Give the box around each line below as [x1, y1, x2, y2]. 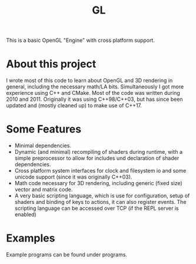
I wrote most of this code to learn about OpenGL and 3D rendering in [6, 77, 173, 84]
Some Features [6, 123, 81, 136]
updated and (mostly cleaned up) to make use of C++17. [6, 102, 142, 109]
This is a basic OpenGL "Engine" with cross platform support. [6, 37, 155, 44]
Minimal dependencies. [14, 142, 72, 149]
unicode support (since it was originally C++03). [14, 173, 132, 180]
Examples [6, 232, 55, 245]
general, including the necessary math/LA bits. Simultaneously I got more [6, 83, 184, 90]
